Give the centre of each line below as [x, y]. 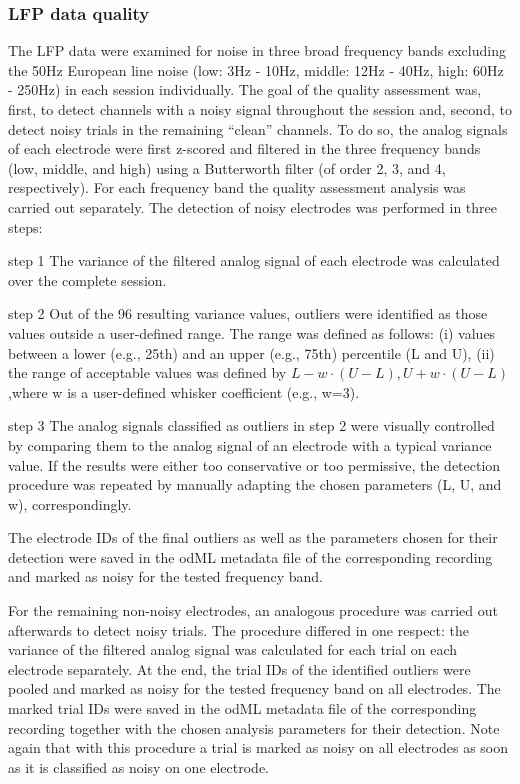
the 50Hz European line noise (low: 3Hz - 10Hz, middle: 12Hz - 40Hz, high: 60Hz [256, 69]
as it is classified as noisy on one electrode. [139, 766]
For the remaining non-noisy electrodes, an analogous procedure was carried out [253, 610]
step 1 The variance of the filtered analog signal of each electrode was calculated [254, 260]
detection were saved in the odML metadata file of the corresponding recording [250, 556]
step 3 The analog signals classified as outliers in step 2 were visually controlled [251, 425]
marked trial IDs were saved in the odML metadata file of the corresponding [242, 708]
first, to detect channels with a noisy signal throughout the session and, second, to [260, 109]
